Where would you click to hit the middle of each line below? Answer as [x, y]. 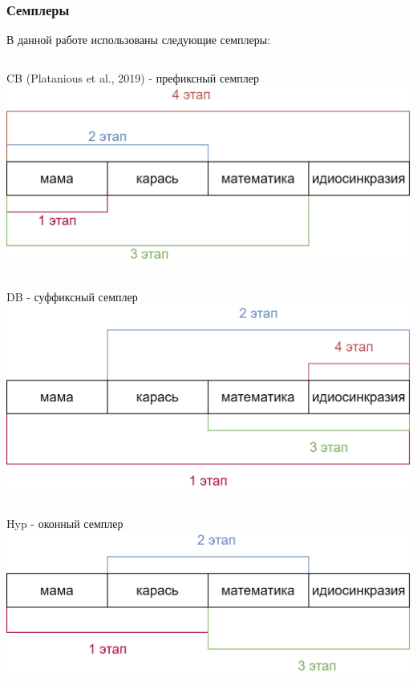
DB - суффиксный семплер [72, 296]
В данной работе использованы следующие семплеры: [139, 40]
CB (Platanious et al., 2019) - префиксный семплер [133, 77]
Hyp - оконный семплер [65, 523]
